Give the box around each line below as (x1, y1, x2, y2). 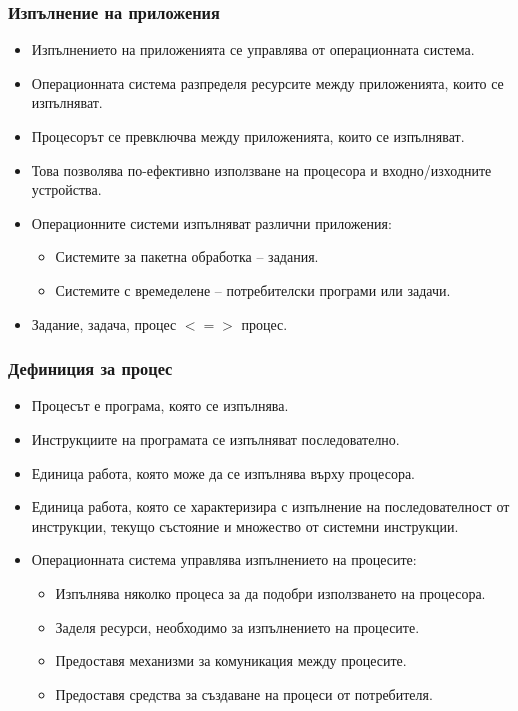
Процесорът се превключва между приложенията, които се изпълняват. (31, 126, 465, 146)
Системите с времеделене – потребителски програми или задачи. (55, 279, 451, 300)
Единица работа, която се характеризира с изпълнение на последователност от (31, 496, 510, 517)
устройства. (31, 179, 102, 200)
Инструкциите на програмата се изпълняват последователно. (31, 428, 400, 449)
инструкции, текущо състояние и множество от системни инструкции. (31, 515, 459, 536)
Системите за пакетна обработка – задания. (55, 246, 319, 267)
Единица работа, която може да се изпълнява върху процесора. (31, 462, 415, 483)
